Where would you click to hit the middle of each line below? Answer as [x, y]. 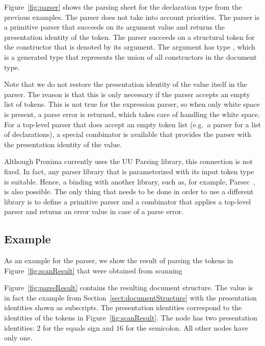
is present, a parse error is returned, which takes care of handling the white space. [132, 114]
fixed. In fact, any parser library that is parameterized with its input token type [129, 171]
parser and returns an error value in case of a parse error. [94, 211]
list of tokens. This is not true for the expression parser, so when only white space [132, 104]
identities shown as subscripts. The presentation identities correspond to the [123, 307]
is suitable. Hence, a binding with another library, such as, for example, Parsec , [130, 181]
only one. [18, 338]
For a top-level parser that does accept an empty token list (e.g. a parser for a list [132, 124]
